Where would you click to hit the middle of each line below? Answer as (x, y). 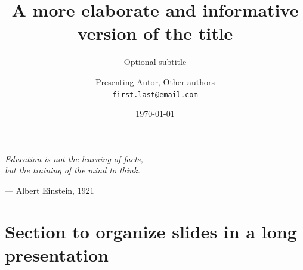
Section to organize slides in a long (151, 231)
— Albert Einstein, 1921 (50, 190)
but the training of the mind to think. (72, 170)
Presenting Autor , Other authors (155, 81)
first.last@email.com (155, 94)
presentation (57, 254)
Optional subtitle (155, 62)
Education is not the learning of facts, (74, 158)
